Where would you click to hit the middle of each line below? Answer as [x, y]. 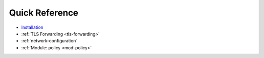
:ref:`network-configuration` [49, 41]
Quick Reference [44, 13]
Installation [32, 27]
